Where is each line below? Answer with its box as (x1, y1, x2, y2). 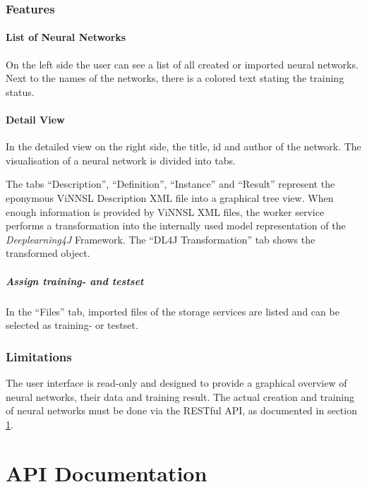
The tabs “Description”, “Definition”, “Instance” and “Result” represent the (6, 176, 335, 191)
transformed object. (6, 246, 90, 260)
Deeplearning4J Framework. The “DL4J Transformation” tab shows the (6, 232, 315, 246)
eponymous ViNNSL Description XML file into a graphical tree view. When (6, 191, 334, 205)
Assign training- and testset (6, 273, 144, 288)
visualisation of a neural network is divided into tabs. (6, 152, 236, 167)
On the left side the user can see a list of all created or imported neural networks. (6, 56, 359, 71)
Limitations (6, 347, 72, 365)
